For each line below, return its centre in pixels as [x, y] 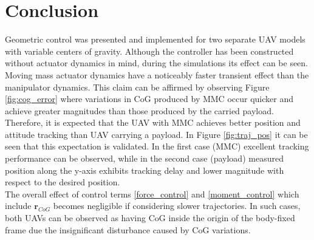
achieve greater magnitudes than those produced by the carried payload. [139, 110]
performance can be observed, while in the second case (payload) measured [144, 158]
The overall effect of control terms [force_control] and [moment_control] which [152, 194]
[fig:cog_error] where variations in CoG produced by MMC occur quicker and [149, 99]
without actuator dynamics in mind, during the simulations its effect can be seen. [157, 63]
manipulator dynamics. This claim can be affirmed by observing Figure [137, 87]
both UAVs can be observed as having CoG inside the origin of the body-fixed [150, 218]
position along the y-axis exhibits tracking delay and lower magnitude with [145, 170]
